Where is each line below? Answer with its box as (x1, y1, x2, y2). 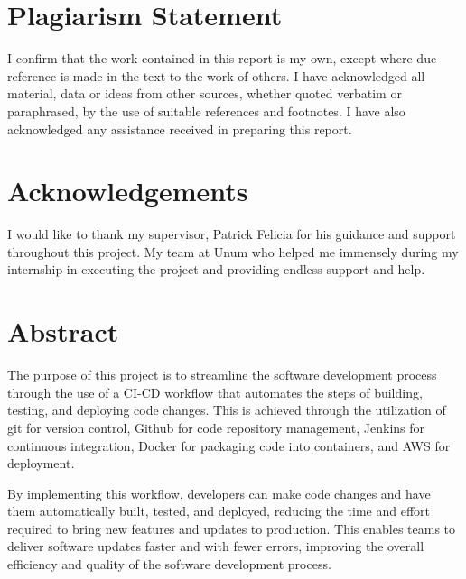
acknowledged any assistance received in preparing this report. (7, 119, 352, 138)
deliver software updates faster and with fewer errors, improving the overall (7, 537, 424, 556)
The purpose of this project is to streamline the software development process (7, 365, 437, 384)
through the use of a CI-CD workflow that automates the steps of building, (7, 382, 423, 401)
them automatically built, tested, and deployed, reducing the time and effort (7, 501, 431, 520)
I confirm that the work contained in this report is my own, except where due (7, 49, 437, 68)
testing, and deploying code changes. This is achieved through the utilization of (7, 400, 446, 419)
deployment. (7, 454, 75, 473)
